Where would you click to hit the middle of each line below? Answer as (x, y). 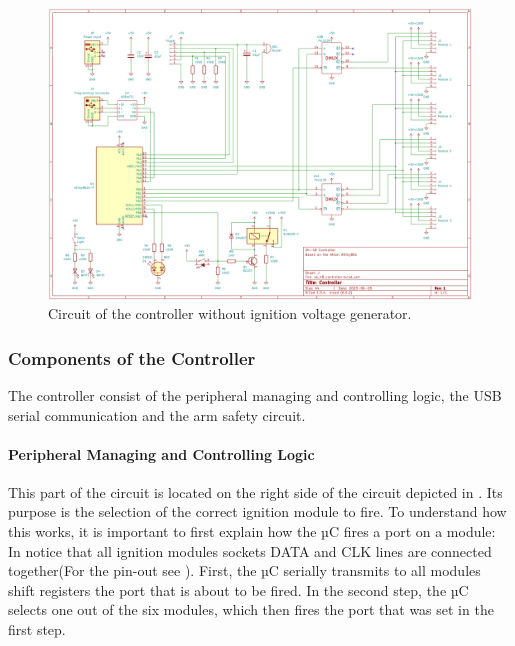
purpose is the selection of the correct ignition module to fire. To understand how (257, 511)
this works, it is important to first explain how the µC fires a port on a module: (252, 531)
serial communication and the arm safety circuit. (157, 414)
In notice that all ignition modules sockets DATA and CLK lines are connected (250, 550)
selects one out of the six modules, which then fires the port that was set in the (251, 609)
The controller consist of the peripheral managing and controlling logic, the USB (255, 394)
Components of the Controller (132, 357)
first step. (37, 629)
